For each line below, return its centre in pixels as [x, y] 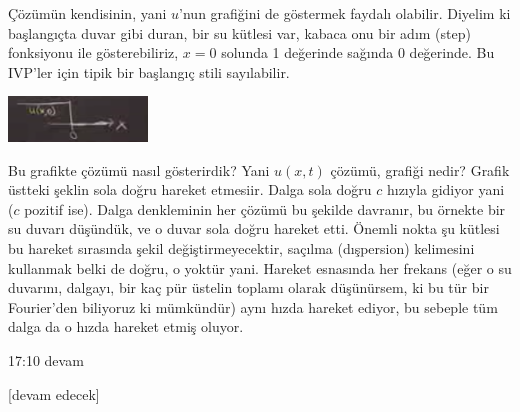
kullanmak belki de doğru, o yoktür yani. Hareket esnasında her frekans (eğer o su [260, 267]
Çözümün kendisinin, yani [87, 13]
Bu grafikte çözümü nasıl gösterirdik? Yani [139, 169]
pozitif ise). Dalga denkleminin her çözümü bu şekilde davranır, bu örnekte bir [265, 208]
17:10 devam [46, 360]
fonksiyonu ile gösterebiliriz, [93, 52]
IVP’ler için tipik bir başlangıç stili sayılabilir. [149, 71]
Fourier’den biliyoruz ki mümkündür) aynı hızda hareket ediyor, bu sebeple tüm [253, 306]
